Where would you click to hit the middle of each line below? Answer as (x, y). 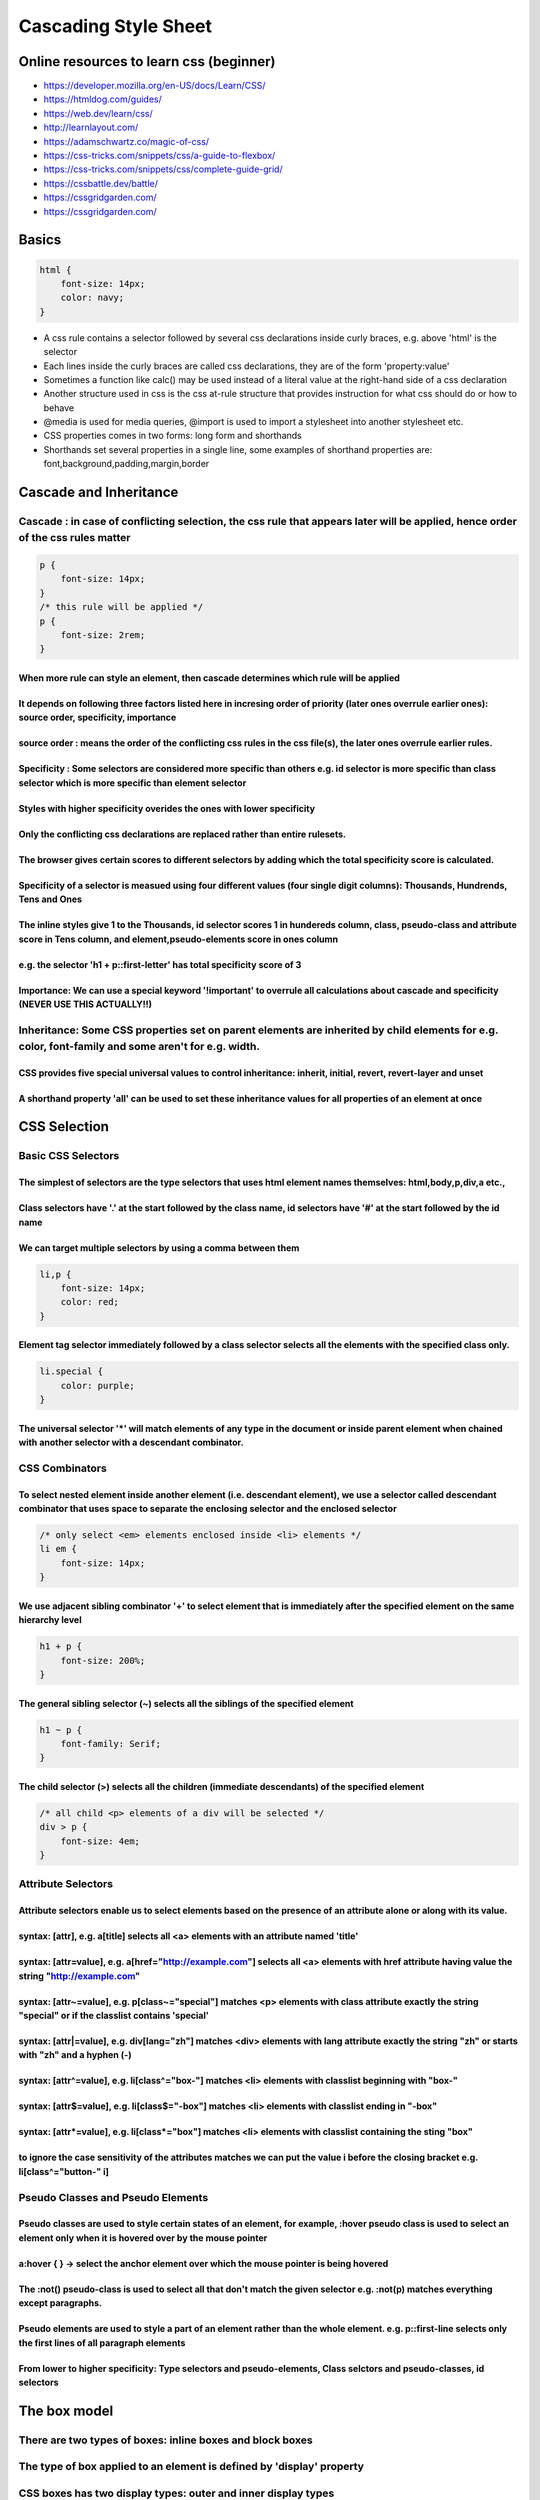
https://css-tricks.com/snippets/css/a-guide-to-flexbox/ (159, 156)
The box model (66, 2410)
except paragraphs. (60, 2303)
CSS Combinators (62, 1468)
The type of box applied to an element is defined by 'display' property (191, 2467)
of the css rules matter (74, 538)
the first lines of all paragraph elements (102, 2342)
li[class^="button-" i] (64, 2171)
